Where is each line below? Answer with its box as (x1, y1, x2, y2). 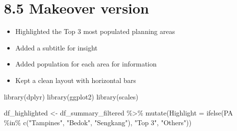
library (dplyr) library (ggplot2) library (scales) (4, 91, 138, 101)
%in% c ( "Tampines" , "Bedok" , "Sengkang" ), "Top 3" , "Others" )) (4, 117, 192, 127)
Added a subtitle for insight (15, 42, 98, 52)
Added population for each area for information (15, 59, 157, 69)
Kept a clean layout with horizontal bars (15, 75, 136, 85)
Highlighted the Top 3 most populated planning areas (15, 26, 175, 36)
